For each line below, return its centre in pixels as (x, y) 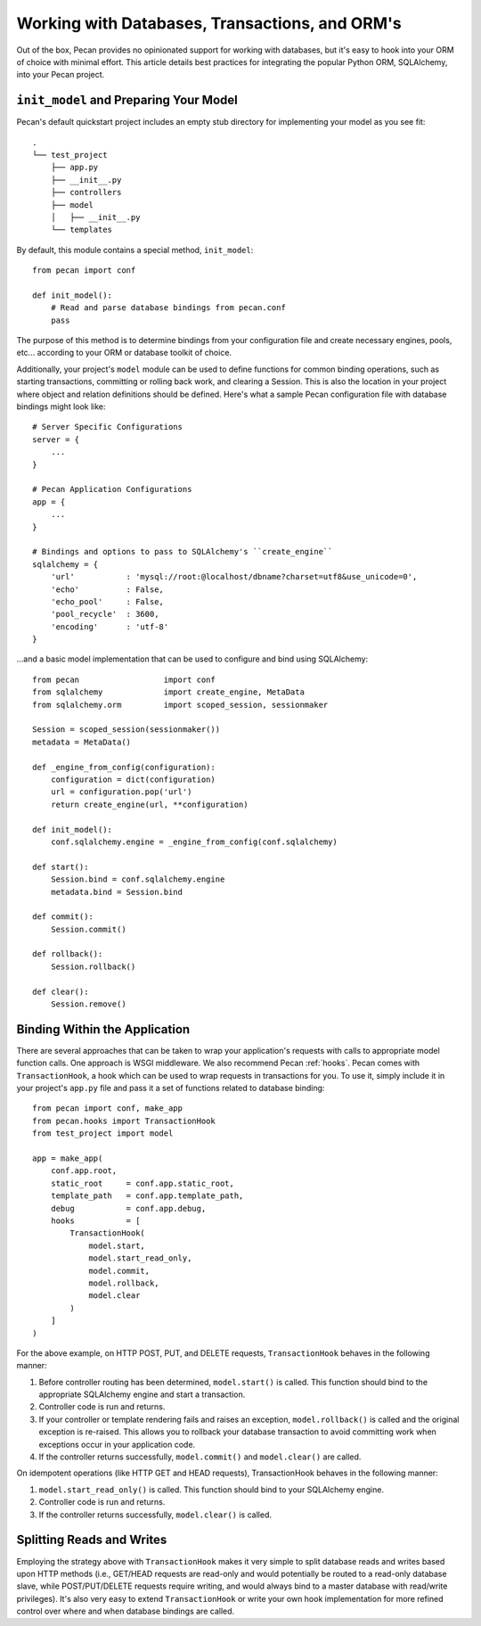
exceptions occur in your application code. (117, 1444)
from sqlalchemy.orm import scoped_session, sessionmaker (180, 705)
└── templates (82, 230)
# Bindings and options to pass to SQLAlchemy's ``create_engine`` (183, 552)
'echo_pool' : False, (107, 601)
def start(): (61, 866)
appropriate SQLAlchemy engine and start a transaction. (142, 1394)
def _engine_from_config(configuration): (124, 767)
